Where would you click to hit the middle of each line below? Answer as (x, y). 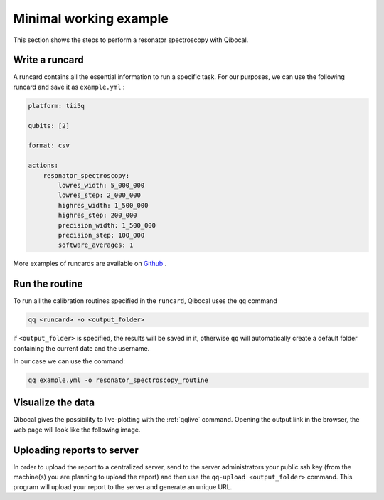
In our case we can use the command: (69, 361)
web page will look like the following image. (77, 430)
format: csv (49, 145)
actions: (43, 166)
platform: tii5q (57, 106)
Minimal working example (91, 18)
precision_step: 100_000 (101, 235)
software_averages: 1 (96, 245)
